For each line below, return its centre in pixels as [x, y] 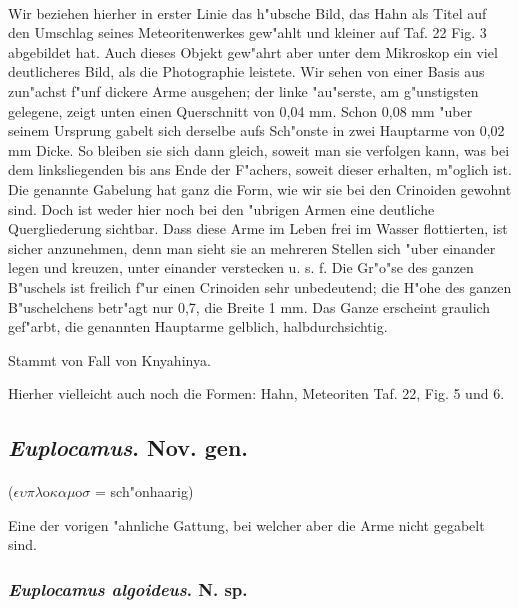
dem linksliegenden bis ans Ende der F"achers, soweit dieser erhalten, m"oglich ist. [260, 169]
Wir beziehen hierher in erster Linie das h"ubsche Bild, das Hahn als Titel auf [247, 12]
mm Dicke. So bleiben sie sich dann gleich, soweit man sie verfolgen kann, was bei [259, 149]
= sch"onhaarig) [144, 491]
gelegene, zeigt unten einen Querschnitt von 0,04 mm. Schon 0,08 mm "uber [240, 110]
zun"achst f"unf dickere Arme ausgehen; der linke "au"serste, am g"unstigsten [243, 90]
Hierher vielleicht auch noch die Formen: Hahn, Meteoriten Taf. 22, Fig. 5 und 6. [256, 393]
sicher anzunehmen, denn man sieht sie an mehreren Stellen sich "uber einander [252, 247]
